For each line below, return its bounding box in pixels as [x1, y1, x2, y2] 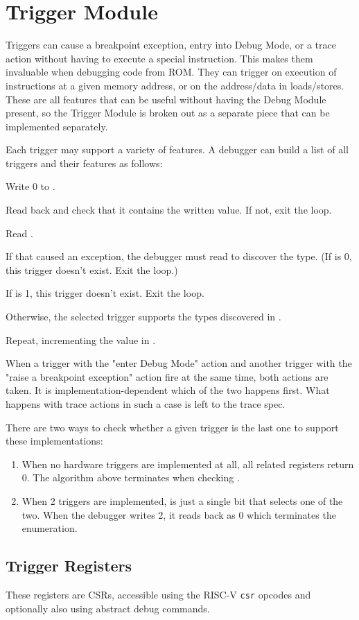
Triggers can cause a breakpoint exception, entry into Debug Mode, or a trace [6, 37, 336, 52]
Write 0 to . [6, 179, 55, 193]
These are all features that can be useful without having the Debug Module [6, 92, 326, 106]
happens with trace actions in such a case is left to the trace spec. [6, 397, 286, 411]
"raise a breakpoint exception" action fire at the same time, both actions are [6, 369, 329, 384]
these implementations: [6, 433, 103, 448]
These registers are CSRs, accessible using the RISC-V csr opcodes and [6, 587, 311, 601]
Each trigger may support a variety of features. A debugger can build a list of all [6, 142, 349, 157]
